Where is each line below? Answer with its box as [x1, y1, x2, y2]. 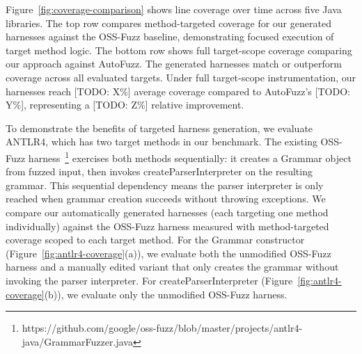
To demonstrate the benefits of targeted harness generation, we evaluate [6, 120, 313, 135]
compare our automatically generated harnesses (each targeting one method [6, 204, 329, 219]
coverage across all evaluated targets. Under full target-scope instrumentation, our [6, 70, 356, 84]
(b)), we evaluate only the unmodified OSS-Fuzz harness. [44, 287, 288, 301]
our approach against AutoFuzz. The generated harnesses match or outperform [6, 56, 342, 71]
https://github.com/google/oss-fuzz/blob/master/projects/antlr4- [22, 321, 303, 335]
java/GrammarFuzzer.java [22, 334, 133, 348]
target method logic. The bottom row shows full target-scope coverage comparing [6, 42, 352, 57]
